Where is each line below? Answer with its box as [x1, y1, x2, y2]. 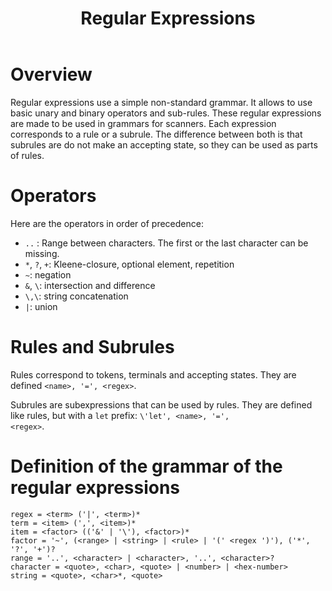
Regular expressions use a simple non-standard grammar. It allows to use [10, 96, 313, 108]
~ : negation [24, 268, 72, 281]
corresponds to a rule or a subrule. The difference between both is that [10, 128, 303, 140]
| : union [24, 300, 58, 312]
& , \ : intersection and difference [24, 279, 156, 291]
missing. [24, 247, 60, 259]
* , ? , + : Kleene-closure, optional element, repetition [24, 258, 235, 270]
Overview [10, 63, 93, 86]
